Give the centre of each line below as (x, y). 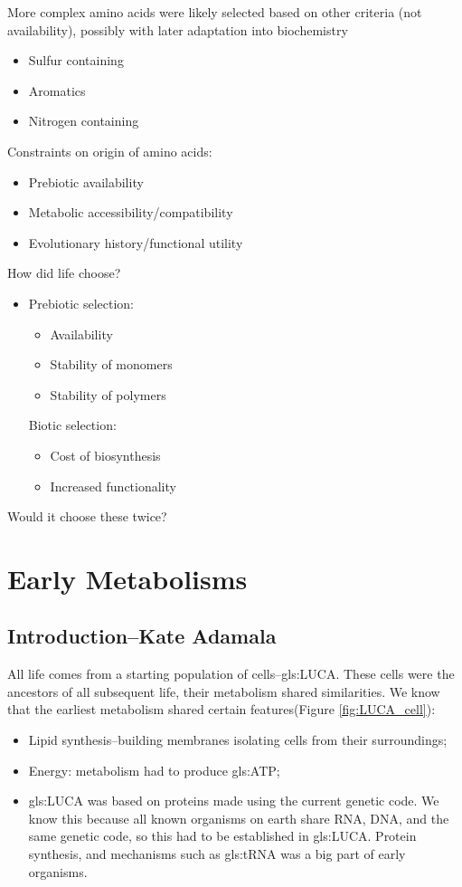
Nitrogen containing (84, 121)
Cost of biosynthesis (105, 455)
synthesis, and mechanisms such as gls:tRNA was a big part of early (217, 854)
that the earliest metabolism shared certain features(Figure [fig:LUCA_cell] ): (222, 709)
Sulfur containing (76, 60)
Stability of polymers (108, 394)
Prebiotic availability (86, 181)
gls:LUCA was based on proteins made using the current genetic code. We (234, 801)
